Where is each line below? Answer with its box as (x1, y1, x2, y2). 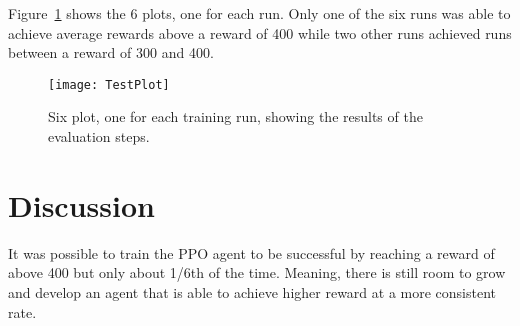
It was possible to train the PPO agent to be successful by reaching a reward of (8, 242, 495, 263)
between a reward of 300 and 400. (8, 42, 214, 63)
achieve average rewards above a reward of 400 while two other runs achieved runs (8, 22, 512, 43)
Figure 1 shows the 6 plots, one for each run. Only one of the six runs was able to (8, 3, 511, 23)
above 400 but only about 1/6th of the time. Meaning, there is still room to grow (8, 262, 506, 283)
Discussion (8, 184, 155, 225)
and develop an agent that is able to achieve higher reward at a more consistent (8, 281, 497, 302)
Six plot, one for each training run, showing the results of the (48, 106, 423, 127)
